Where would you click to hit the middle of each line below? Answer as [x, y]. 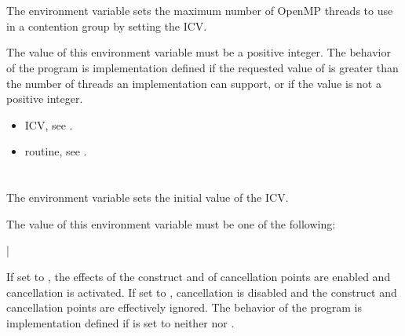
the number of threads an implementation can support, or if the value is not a [194, 83]
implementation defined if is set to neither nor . [120, 322]
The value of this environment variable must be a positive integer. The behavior [199, 52]
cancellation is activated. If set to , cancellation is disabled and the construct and [202, 292]
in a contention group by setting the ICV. [107, 26]
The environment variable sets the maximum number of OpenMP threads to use [200, 11]
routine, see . [56, 151]
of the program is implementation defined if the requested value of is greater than [202, 67]
